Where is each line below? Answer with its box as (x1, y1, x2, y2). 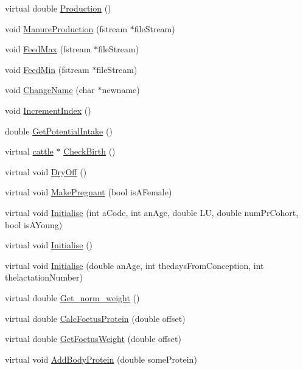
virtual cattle (5, 145, 54, 158)
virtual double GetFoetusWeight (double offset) (5, 332, 181, 345)
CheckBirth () (63, 145, 116, 158)
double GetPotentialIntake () (5, 124, 113, 137)
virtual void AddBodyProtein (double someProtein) (5, 352, 197, 365)
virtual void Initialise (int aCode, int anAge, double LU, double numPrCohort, (5, 206, 299, 218)
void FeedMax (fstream (5, 43, 91, 55)
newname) (102, 83, 140, 96)
